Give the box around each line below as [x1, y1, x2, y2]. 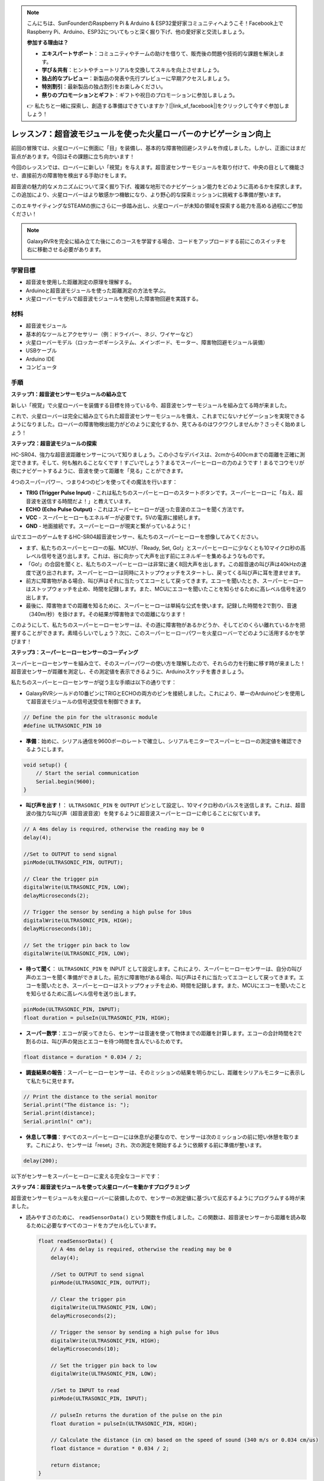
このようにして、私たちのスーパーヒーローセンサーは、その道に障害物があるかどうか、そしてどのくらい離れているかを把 [11, 621, 306, 629]
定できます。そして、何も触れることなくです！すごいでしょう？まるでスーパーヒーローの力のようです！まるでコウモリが [11, 459, 304, 466]
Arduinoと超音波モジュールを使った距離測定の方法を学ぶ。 [25, 287, 169, 294]
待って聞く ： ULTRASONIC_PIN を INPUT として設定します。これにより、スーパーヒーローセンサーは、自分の [25, 966, 292, 973]
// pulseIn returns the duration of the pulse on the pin [50, 1412, 222, 1419]
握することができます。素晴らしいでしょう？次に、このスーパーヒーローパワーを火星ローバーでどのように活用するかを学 [11, 630, 305, 637]
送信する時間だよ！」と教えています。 [41, 498, 134, 505]
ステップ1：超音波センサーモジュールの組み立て [11, 391, 127, 398]
